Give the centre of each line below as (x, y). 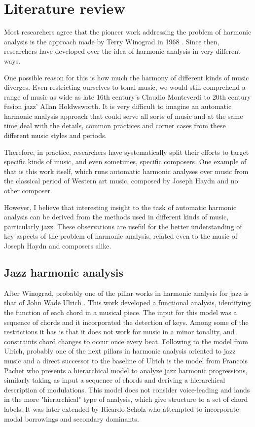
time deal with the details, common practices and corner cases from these (115, 125)
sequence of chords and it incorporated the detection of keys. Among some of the (126, 322)
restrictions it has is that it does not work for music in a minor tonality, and (119, 332)
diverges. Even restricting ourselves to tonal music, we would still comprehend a (125, 87)
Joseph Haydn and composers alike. (58, 246)
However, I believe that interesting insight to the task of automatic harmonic (120, 207)
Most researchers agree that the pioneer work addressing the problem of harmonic (128, 32)
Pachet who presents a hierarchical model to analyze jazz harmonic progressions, (126, 370)
